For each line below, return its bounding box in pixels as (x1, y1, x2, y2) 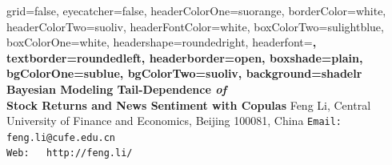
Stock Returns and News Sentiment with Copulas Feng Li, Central (6, 96, 371, 113)
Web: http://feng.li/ (6, 147, 133, 159)
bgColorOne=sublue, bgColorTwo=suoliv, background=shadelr (6, 65, 362, 82)
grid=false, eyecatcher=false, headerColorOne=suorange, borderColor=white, (6, 2, 386, 18)
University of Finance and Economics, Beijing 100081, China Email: (6, 112, 342, 129)
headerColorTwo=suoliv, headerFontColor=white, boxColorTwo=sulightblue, (6, 18, 384, 34)
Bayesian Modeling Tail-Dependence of (6, 80, 227, 97)
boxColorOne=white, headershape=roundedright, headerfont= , (6, 34, 317, 50)
